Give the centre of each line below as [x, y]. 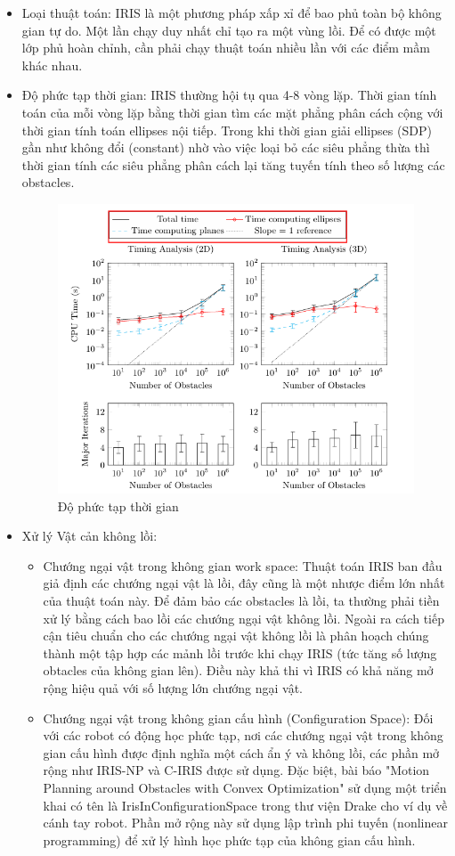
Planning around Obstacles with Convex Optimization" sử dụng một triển [245, 787]
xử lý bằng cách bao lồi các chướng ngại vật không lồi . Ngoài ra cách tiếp [244, 618]
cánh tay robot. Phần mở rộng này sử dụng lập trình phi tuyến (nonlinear [245, 823]
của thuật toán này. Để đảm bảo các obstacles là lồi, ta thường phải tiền [241, 601]
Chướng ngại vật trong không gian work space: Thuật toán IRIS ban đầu [243, 565]
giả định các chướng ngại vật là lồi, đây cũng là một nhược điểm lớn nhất [244, 583]
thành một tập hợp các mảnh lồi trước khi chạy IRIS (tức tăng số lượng [240, 652]
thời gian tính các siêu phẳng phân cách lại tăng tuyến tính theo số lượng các [233, 164]
